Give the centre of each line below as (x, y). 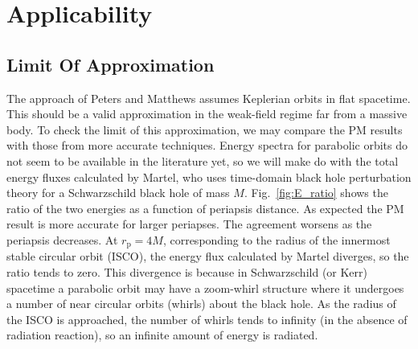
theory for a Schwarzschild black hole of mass (118, 193)
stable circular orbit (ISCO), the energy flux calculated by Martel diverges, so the (208, 256)
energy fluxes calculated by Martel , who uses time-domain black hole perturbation (209, 177)
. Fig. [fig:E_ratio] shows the (316, 193)
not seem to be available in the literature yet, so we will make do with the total (203, 160)
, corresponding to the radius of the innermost (277, 239)
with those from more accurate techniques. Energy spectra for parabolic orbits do (207, 145)
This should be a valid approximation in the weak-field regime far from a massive (207, 114)
